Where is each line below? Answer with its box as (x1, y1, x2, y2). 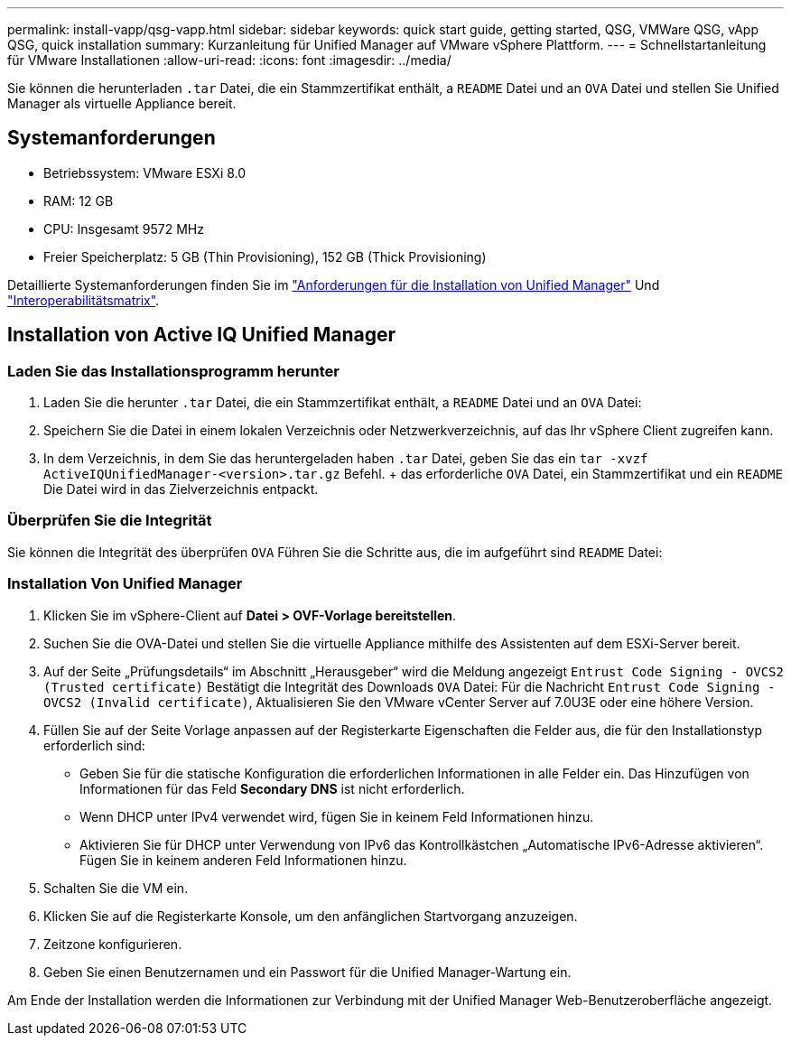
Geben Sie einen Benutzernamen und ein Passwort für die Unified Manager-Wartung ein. (43, 964, 572, 980)
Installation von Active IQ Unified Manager (7, 323, 395, 347)
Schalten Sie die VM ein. (43, 880, 189, 896)
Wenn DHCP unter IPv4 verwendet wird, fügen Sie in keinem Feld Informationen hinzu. (79, 808, 594, 824)
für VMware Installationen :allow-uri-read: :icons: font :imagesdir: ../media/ (7, 52, 451, 68)
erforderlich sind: (43, 737, 145, 753)
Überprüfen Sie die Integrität (7, 511, 212, 530)
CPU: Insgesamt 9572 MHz (43, 220, 204, 237)
